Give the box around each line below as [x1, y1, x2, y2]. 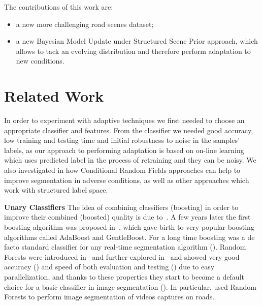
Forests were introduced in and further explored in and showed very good [4, 251, 240, 262]
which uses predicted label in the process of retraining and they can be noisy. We [4, 155, 256, 165]
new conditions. [16, 55, 64, 66]
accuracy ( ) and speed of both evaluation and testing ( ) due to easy [4, 261, 215, 272]
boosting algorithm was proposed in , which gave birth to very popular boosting [4, 222, 254, 232]
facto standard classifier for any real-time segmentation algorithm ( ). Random [4, 241, 246, 252]
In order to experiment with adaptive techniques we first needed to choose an [4, 115, 245, 126]
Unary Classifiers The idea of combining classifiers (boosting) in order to [4, 201, 239, 212]
